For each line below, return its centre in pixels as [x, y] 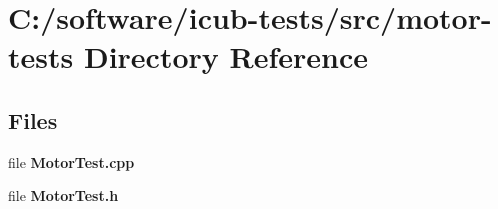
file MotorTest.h [63, 195]
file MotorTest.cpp [71, 161]
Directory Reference [225, 56]
